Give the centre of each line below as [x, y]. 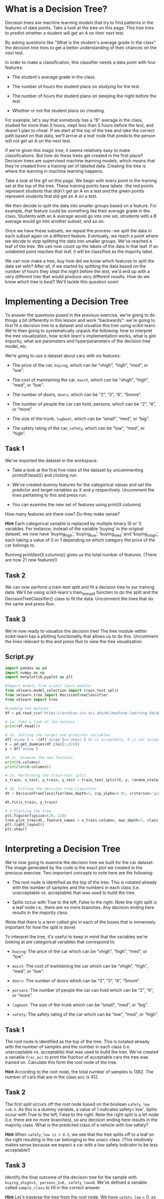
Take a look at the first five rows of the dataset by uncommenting [78, 470]
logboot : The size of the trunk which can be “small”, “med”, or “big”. [80, 1005]
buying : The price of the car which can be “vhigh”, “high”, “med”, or [80, 952]
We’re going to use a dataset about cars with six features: [63, 355]
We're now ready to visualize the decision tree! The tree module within [76, 631]
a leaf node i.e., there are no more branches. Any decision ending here [83, 908]
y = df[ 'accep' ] [21, 749]
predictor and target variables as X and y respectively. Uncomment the [83, 489]
